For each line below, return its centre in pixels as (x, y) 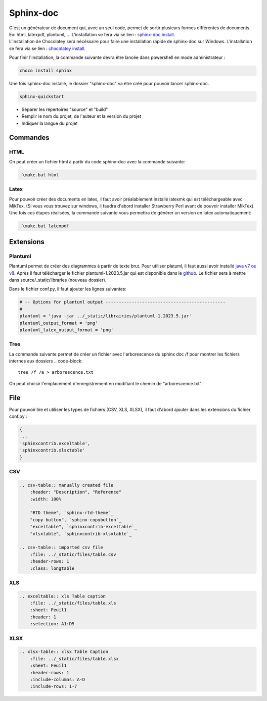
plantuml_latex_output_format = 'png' (67, 330)
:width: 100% (46, 499)
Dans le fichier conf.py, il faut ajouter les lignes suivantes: (68, 289)
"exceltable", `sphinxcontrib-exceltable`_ (83, 527)
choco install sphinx (46, 71)
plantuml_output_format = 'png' (59, 323)
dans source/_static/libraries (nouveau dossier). (58, 280)
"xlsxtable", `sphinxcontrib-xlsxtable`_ (81, 534)
